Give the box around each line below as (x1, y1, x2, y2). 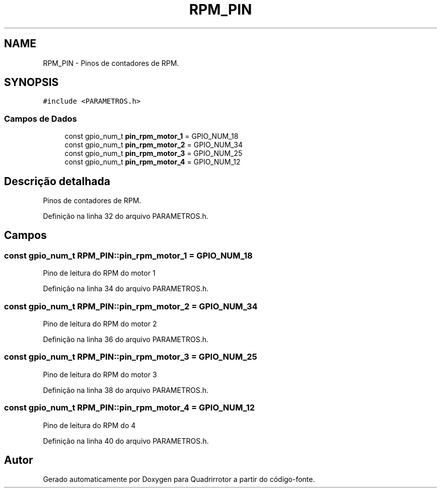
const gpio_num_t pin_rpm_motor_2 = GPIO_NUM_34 (64, 140, 243, 149)
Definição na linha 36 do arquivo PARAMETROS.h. (43, 335, 209, 344)
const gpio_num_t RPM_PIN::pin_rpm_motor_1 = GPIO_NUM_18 (4, 250, 253, 261)
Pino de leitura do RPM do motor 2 (43, 319, 157, 328)
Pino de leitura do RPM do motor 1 (43, 269, 156, 278)
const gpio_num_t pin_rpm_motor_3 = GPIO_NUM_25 (64, 149, 243, 158)
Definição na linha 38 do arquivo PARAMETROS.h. (43, 385, 209, 394)
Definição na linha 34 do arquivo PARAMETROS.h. (43, 284, 209, 293)
